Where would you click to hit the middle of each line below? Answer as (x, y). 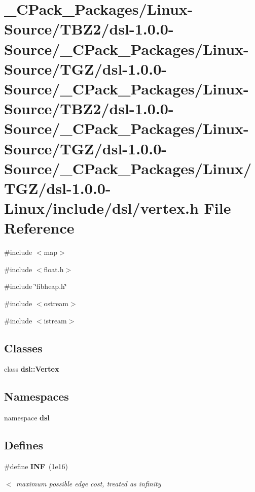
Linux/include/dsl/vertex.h (101, 208)
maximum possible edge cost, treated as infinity (88, 483)
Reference (39, 228)
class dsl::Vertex (32, 369)
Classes (23, 348)
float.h (54, 269)
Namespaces (37, 396)
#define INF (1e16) (36, 466)
